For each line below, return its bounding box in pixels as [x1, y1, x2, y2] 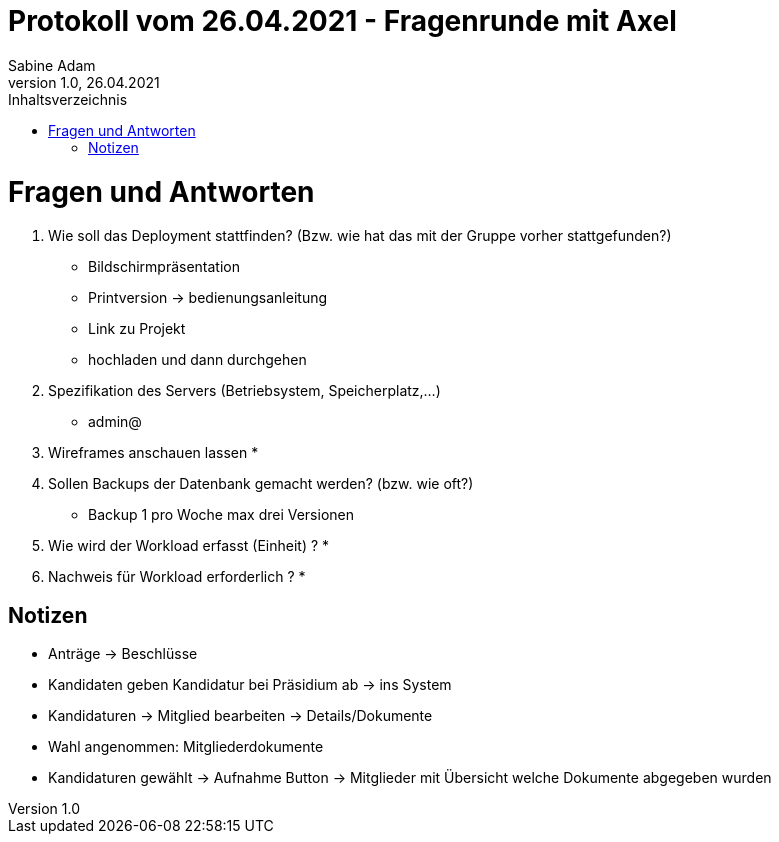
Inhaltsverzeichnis [8, 90, 128, 108]
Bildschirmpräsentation [88, 258, 240, 276]
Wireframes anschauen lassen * [48, 444, 259, 462]
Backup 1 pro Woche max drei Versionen [88, 506, 354, 524]
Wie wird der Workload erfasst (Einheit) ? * [48, 537, 330, 555]
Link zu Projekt [88, 320, 186, 338]
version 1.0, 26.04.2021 [8, 73, 160, 91]
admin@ [88, 413, 142, 431]
